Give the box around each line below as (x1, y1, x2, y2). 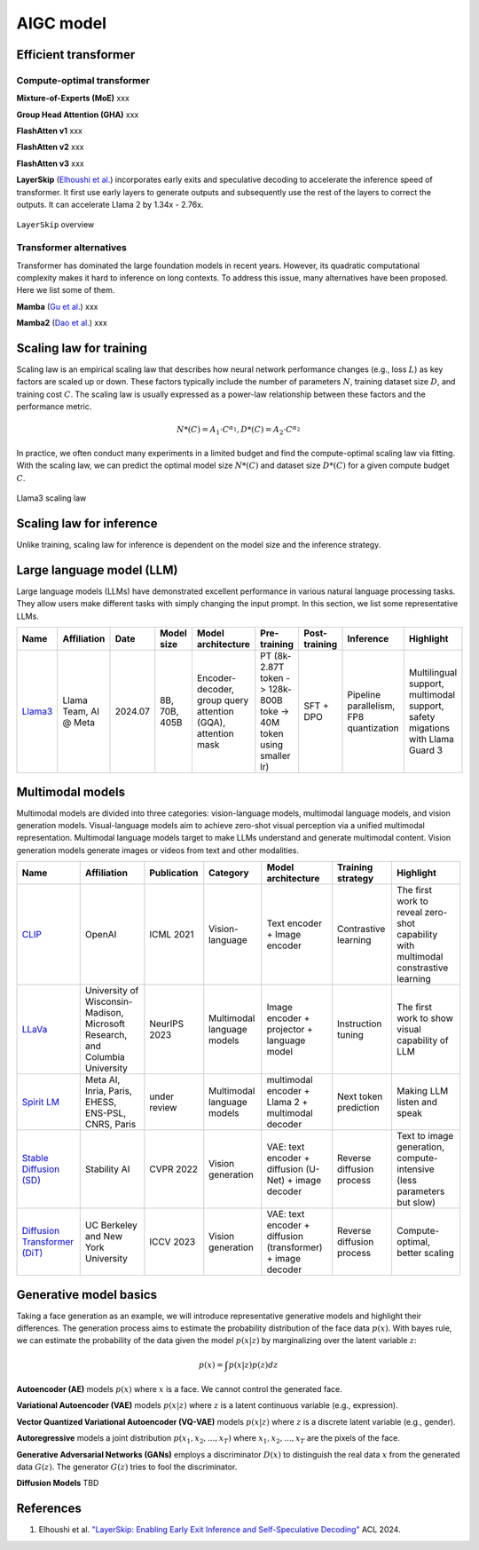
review (149, 1102, 177, 1114)
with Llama (408, 733, 454, 746)
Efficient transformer (16, 47, 136, 62)
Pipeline (347, 689, 381, 701)
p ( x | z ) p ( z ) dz (228, 1359, 279, 1370)
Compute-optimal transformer (16, 74, 150, 86)
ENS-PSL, (84, 1107, 127, 1119)
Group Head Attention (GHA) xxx (16, 109, 139, 120)
